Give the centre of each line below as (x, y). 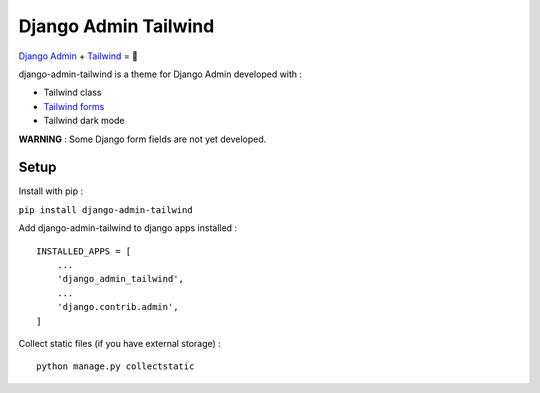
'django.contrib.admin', (117, 307)
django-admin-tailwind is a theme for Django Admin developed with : (160, 74)
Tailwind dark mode (84, 121)
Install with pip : (51, 191)
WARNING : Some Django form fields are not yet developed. (142, 139)
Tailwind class (72, 92)
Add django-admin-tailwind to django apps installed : (128, 228)
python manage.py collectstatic (115, 366)
